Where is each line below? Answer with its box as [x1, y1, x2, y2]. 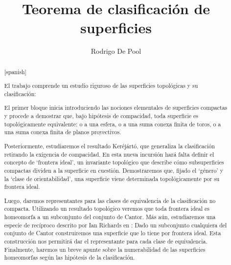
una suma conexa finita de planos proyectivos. [4, 128, 121, 136]
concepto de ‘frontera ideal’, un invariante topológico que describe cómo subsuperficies [4, 158, 224, 166]
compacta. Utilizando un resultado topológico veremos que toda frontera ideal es [4, 204, 209, 213]
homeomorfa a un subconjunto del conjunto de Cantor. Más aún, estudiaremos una [4, 213, 216, 221]
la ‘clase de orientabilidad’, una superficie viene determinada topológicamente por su [4, 174, 220, 183]
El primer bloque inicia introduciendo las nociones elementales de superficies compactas [4, 103, 228, 112]
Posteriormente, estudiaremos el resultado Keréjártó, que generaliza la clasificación [4, 142, 215, 150]
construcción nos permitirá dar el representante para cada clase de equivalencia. [4, 237, 208, 245]
